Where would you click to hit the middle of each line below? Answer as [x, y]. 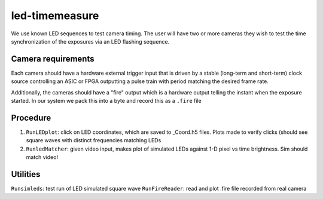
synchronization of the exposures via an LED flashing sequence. [90, 41]
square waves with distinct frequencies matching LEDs [94, 140]
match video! [42, 157]
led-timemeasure [55, 16]
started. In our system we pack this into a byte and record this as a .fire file [106, 101]
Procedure [31, 117]
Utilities [26, 174]
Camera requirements [53, 59]
